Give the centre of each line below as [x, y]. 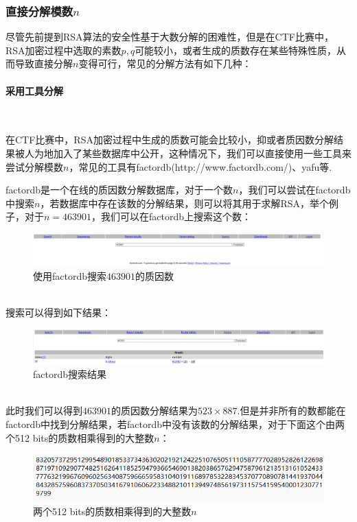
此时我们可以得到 [44, 411]
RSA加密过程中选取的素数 [64, 50]
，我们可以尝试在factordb [295, 190]
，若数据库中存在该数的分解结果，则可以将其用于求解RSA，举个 [184, 203]
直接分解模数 [39, 11]
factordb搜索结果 [70, 374]
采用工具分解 [34, 90]
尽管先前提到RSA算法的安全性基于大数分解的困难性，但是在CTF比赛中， [170, 37]
